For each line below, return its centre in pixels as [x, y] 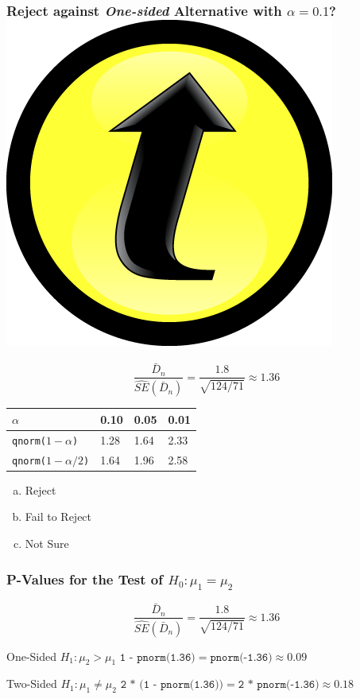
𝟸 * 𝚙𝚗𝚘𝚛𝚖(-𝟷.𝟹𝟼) [279, 685]
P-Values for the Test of [85, 579]
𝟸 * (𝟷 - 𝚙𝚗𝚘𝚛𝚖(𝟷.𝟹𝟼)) [172, 685]
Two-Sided [32, 683]
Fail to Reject [58, 516]
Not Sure [47, 544]
